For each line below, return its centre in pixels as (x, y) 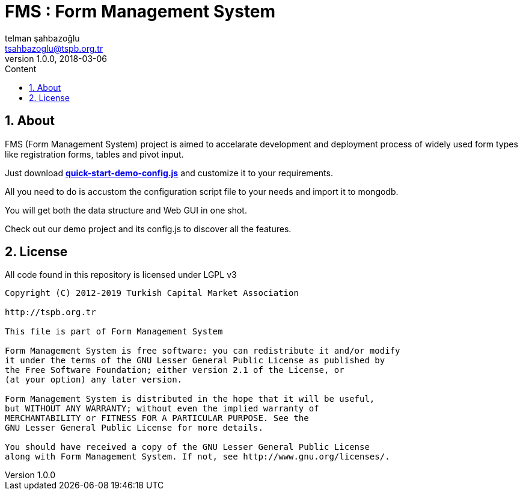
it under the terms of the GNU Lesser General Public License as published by (195, 361)
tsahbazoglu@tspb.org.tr (54, 48)
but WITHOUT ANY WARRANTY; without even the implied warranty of (162, 409)
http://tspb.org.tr (50, 312)
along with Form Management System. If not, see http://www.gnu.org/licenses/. (197, 457)
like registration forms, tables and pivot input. (94, 154)
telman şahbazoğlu (42, 38)
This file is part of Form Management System (114, 332)
